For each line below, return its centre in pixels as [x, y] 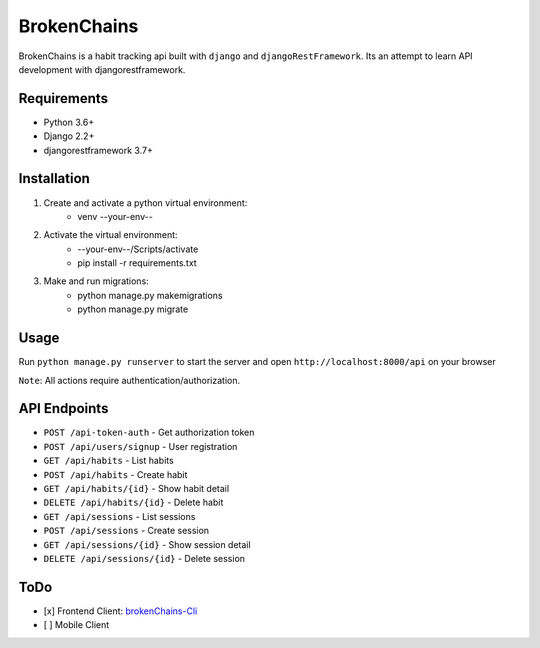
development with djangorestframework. [102, 69]
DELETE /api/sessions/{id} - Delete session [144, 558]
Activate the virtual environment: [111, 235]
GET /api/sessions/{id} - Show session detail [147, 544]
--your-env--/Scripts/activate [138, 249]
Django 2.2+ [69, 136]
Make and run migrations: [96, 281]
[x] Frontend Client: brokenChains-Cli [120, 611]
